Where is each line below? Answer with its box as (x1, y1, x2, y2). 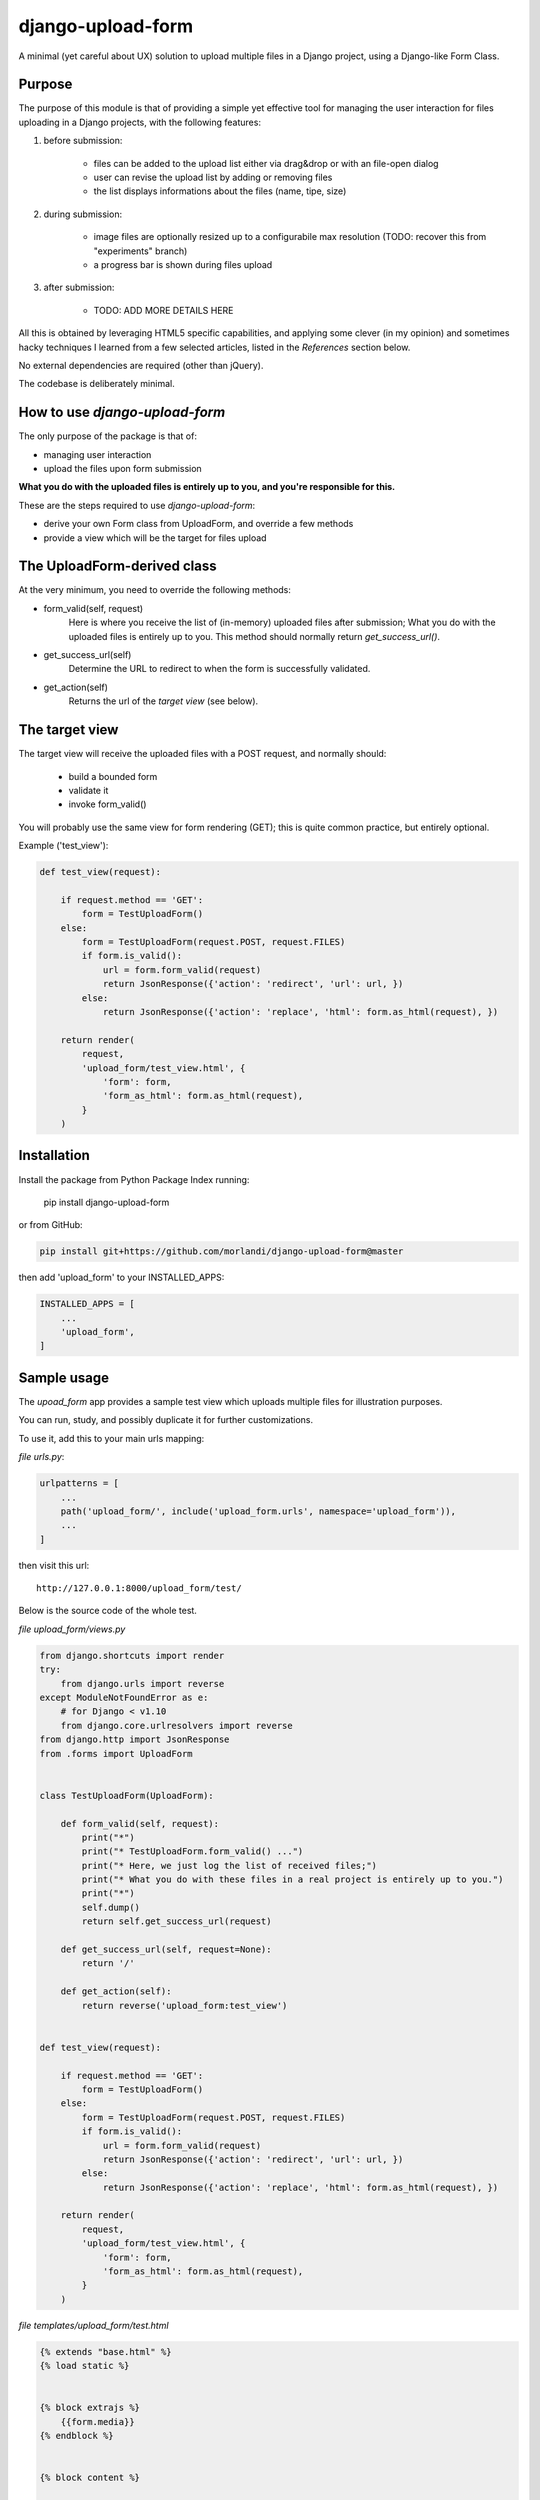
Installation (18, 1147, 90, 1164)
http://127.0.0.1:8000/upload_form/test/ (36, 1583, 242, 1594)
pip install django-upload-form (43, 1196, 170, 1208)
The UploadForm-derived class (18, 558, 217, 575)
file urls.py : (18, 1451, 65, 1463)
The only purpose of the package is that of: (18, 430, 197, 442)
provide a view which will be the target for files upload (43, 531, 267, 544)
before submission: (43, 135, 123, 147)
